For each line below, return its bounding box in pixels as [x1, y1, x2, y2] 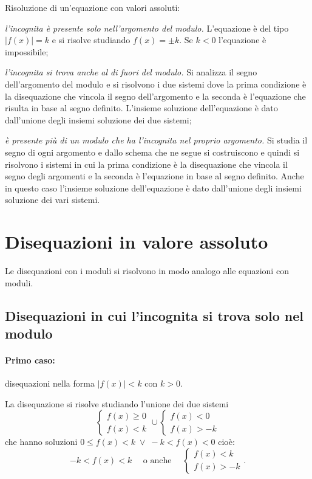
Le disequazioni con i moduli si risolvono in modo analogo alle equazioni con [5, 264, 289, 277]
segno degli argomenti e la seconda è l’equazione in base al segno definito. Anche [5, 170, 304, 182]
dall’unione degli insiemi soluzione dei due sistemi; [5, 113, 192, 126]
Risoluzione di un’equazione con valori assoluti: [5, 1, 180, 13]
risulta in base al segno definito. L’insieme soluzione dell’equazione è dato [5, 102, 278, 114]
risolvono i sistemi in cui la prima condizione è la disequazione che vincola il [5, 157, 288, 170]
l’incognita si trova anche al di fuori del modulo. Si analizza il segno [5, 66, 257, 78]
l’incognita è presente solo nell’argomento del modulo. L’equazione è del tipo [5, 21, 289, 34]
